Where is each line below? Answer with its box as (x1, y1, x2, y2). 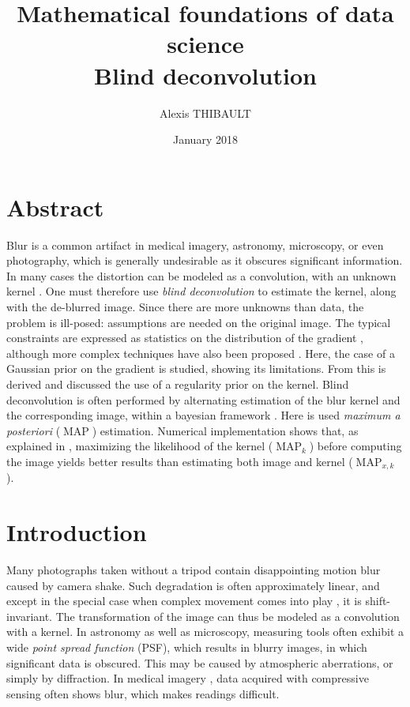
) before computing (309, 438, 402, 454)
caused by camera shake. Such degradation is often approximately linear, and (6, 577, 380, 593)
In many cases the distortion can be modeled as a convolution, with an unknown (6, 267, 397, 284)
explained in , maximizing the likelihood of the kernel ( (6, 438, 273, 454)
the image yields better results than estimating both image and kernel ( (6, 453, 353, 469)
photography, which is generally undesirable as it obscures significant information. (6, 252, 403, 269)
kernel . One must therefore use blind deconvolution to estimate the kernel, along (6, 283, 397, 299)
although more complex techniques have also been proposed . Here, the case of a (6, 344, 395, 361)
